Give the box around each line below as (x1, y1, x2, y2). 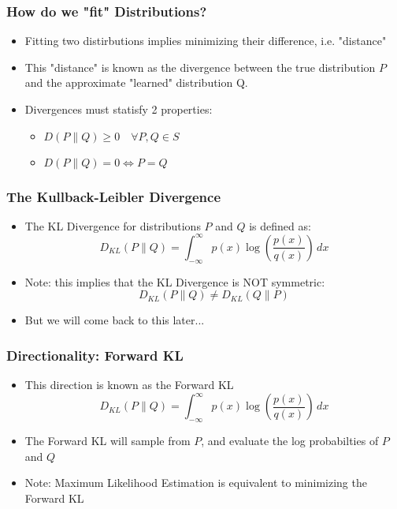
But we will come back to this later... (24, 312, 205, 328)
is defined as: (249, 217, 311, 234)
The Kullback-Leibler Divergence (6, 186, 221, 206)
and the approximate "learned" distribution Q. (24, 74, 248, 91)
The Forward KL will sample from (24, 432, 191, 448)
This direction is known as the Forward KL (24, 376, 234, 393)
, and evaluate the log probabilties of (201, 432, 379, 448)
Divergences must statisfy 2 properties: (24, 101, 213, 117)
